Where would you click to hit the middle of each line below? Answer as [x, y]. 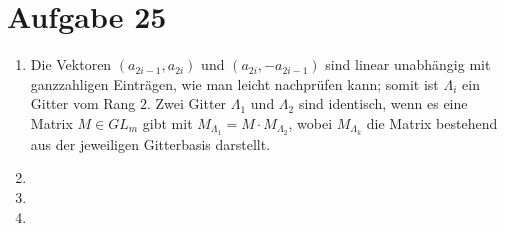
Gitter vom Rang [83, 103]
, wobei [310, 122]
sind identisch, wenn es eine [383, 103]
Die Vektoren [71, 64]
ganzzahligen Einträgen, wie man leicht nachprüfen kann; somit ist [234, 83]
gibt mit [167, 122]
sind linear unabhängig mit [408, 64]
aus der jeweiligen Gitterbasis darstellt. [150, 143]
